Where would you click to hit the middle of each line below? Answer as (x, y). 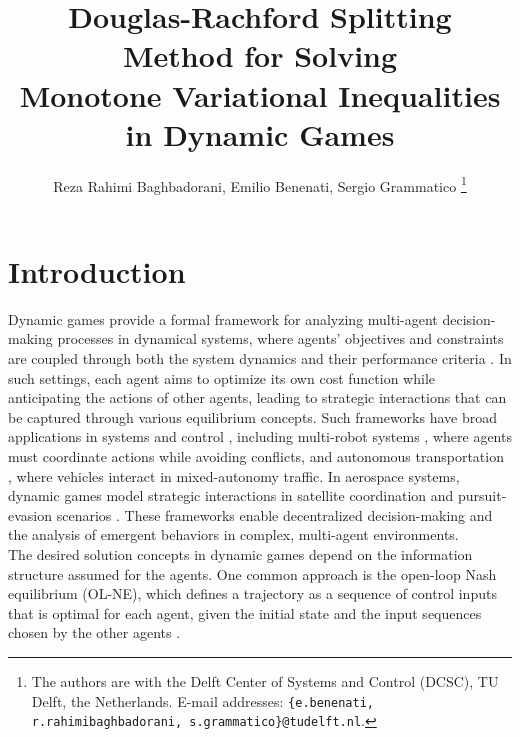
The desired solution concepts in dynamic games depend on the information (240, 554)
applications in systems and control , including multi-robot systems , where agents (260, 436)
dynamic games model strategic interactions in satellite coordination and (231, 495)
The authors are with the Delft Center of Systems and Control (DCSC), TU (265, 680)
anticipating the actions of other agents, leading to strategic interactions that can (257, 397)
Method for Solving (260, 55)
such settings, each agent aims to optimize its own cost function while (222, 377)
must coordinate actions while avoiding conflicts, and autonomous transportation (256, 456)
